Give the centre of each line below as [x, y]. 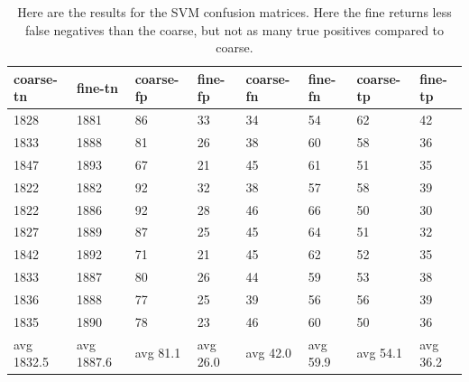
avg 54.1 [379, 353]
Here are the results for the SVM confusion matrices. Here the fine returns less [234, 12]
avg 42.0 [269, 353]
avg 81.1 [158, 353]
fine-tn [97, 87]
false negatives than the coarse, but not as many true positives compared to [234, 29]
